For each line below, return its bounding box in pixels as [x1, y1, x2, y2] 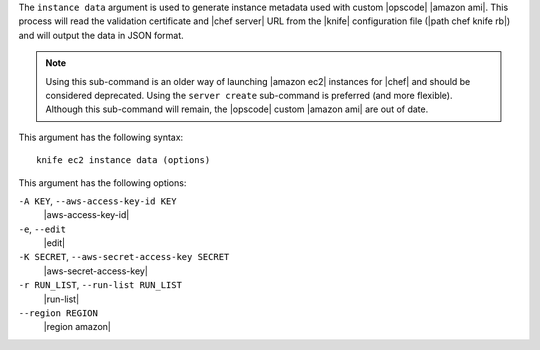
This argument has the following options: [18, 176, 187, 189]
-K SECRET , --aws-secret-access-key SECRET [18, 251, 230, 263]
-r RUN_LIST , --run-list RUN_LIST [18, 279, 182, 291]
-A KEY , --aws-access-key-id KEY [18, 195, 177, 207]
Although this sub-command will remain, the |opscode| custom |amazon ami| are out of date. [45, 103, 429, 115]
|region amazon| [43, 321, 112, 333]
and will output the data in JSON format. [18, 29, 184, 41]
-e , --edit [18, 223, 67, 235]
